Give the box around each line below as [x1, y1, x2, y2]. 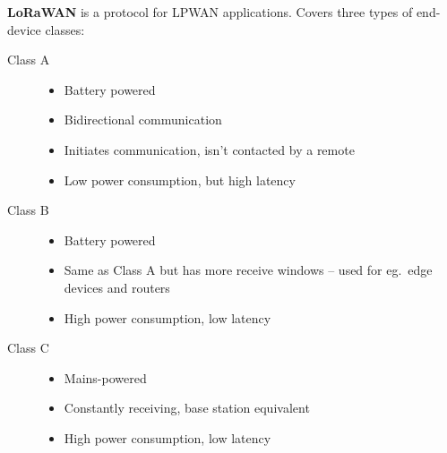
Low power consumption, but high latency [64, 170, 296, 189]
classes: [45, 20, 85, 38]
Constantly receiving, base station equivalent [64, 398, 310, 417]
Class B [7, 201, 49, 219]
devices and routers [64, 278, 170, 296]
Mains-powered [64, 368, 147, 387]
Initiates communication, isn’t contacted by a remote [64, 140, 355, 158]
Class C [7, 338, 49, 357]
